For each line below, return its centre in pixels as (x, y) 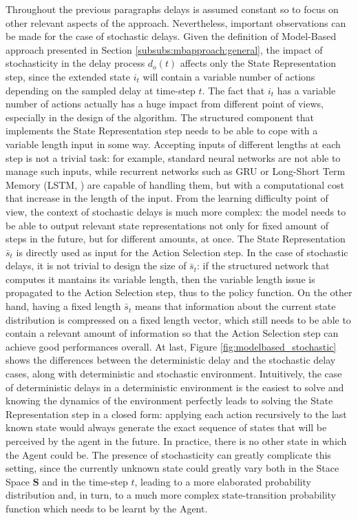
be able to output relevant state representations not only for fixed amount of (167, 225)
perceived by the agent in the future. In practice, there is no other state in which (176, 441)
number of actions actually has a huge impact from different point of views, (165, 104)
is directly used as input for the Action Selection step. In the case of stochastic (182, 252)
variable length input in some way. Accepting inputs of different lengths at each (173, 144)
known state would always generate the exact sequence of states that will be (166, 427)
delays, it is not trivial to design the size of (96, 266)
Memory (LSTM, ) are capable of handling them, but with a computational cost (175, 184)
